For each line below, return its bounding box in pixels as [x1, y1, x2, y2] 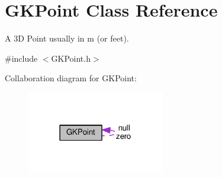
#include [5, 52, 38, 64]
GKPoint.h [51, 52, 91, 64]
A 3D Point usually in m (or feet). [5, 32, 129, 44]
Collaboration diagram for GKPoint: [5, 72, 137, 84]
